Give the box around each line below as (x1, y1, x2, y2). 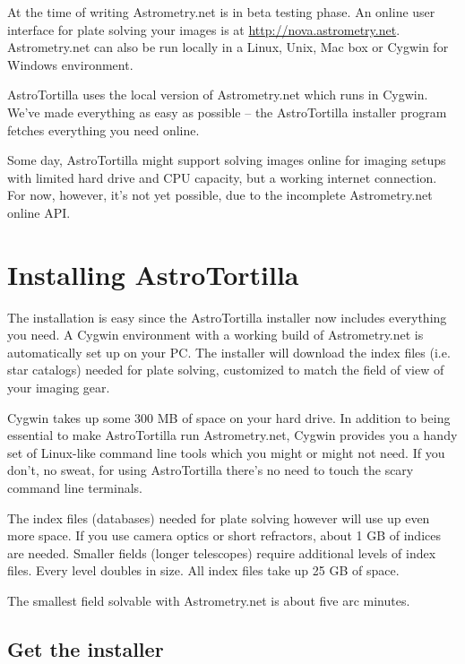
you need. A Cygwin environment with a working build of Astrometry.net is (7, 325, 424, 344)
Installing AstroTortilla (7, 255, 299, 292)
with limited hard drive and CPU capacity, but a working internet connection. (7, 168, 437, 186)
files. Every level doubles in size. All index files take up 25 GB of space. (7, 561, 400, 580)
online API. (7, 203, 71, 221)
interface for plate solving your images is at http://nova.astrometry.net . (7, 20, 400, 39)
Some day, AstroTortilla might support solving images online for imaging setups (7, 151, 446, 169)
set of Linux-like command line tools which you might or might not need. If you (7, 443, 445, 461)
